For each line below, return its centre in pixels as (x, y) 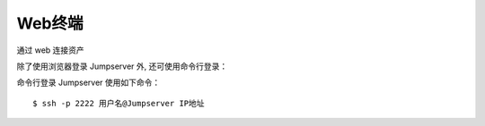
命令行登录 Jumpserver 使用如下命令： (88, 83)
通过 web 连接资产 (50, 50)
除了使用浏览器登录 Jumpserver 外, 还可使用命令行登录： (122, 66)
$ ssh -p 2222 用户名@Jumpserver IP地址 (119, 103)
